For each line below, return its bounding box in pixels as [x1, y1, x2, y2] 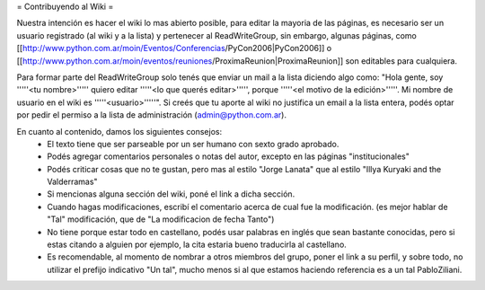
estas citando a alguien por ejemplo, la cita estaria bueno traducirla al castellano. [47, 239, 348, 250]
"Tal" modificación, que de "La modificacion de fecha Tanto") [47, 214, 275, 224]
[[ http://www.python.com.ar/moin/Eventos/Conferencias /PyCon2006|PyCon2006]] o [16, 43, 332, 54]
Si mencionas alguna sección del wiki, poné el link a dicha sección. [47, 189, 295, 199]
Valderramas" [47, 176, 98, 188]
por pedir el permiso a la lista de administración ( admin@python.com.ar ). [16, 110, 287, 120]
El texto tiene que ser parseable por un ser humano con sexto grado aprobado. [47, 138, 339, 149]
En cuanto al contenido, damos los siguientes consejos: [16, 126, 223, 136]
